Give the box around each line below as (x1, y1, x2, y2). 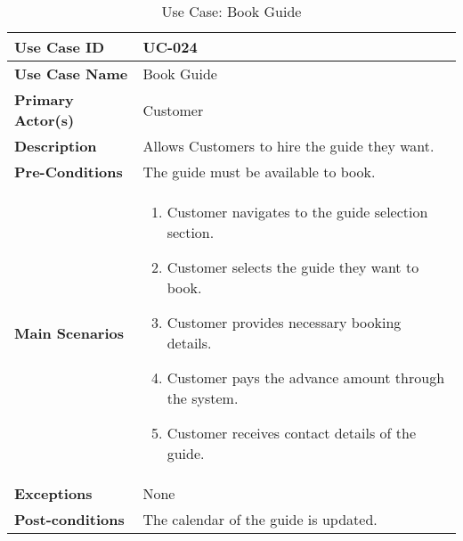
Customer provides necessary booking (167, 312, 402, 332)
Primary (14, 89, 74, 110)
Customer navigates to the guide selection (167, 201, 428, 222)
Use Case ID (14, 37, 105, 57)
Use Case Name (14, 63, 128, 84)
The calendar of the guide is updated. (142, 509, 378, 529)
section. (167, 222, 215, 242)
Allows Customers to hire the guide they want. (142, 135, 435, 156)
